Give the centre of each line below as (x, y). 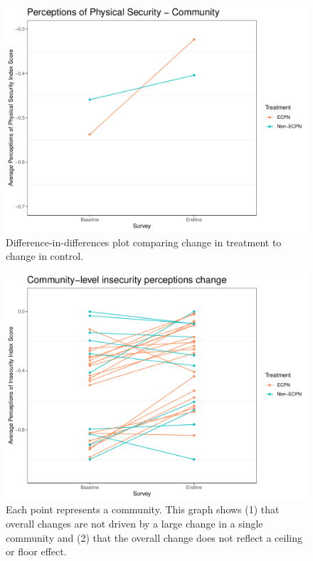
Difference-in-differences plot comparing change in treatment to (144, 242)
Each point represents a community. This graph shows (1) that (143, 509)
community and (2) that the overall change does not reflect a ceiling (154, 537)
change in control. (44, 256)
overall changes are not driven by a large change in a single (134, 523)
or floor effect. (36, 551)
